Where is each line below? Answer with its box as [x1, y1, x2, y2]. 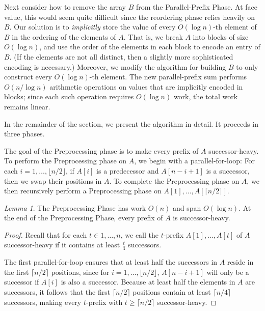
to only [236, 61, 258, 72]
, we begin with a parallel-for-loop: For [134, 155, 255, 166]
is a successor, [206, 165, 250, 176]
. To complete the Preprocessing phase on [109, 175, 240, 186]
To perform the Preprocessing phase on [4, 155, 127, 166]
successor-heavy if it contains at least [4, 239, 120, 250]
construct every [4, 71, 52, 82]
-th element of [213, 21, 257, 32]
